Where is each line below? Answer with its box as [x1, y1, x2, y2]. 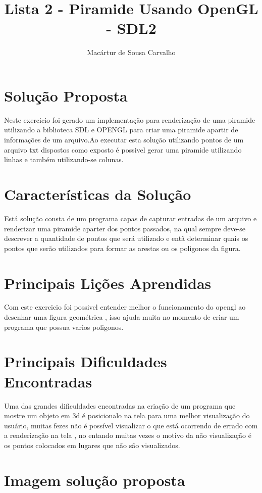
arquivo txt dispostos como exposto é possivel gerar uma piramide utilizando [4, 144, 242, 155]
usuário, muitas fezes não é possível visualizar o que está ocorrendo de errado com [4, 420, 258, 430]
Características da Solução [4, 184, 191, 204]
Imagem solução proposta [4, 469, 185, 490]
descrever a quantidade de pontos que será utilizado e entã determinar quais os [4, 233, 248, 243]
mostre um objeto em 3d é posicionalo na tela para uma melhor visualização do [4, 410, 250, 421]
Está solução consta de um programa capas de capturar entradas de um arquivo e [4, 213, 257, 223]
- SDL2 [106, 18, 156, 38]
